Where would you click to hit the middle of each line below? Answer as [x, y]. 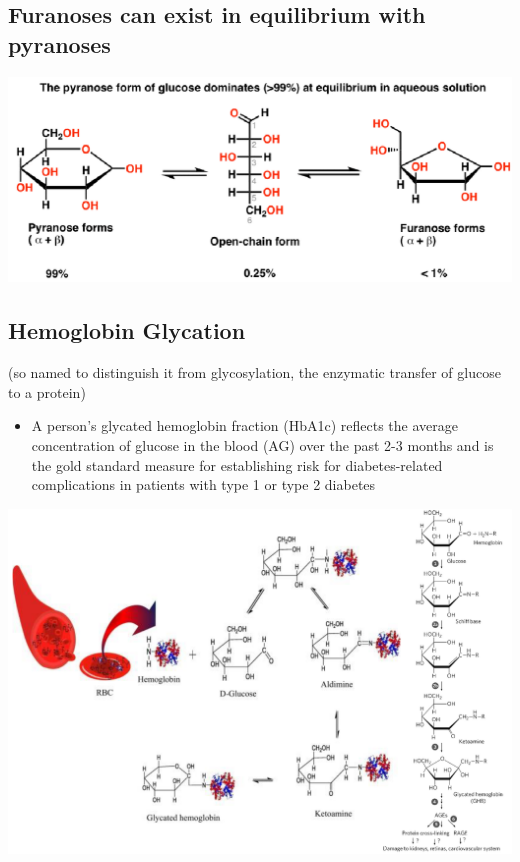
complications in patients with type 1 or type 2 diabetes [203, 484]
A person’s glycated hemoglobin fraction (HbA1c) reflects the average [244, 425]
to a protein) [47, 391]
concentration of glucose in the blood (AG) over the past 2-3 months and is [262, 444]
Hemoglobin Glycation [127, 330]
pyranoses [59, 43]
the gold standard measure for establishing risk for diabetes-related [237, 464]
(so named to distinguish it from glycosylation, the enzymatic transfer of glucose [254, 372]
